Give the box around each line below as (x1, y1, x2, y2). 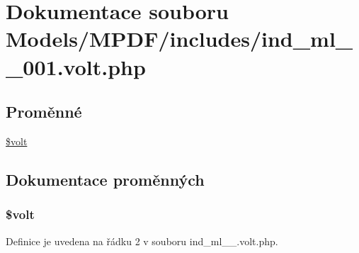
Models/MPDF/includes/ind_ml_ (6, 24, 353, 53)
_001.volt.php (6, 52, 146, 81)
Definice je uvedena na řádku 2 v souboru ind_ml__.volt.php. (6, 233, 278, 248)
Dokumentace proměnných (6, 168, 205, 190)
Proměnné (6, 101, 82, 123)
